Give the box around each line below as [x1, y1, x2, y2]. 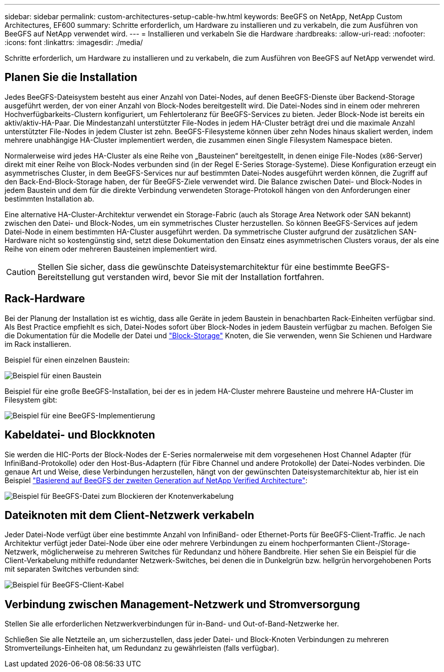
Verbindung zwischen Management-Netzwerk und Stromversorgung [5, 598, 360, 611]
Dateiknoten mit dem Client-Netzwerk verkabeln [5, 508, 255, 522]
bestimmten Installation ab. [5, 194, 95, 203]
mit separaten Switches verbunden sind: [5, 565, 139, 574]
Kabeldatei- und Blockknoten [5, 428, 155, 442]
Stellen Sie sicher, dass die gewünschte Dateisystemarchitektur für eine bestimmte [37, 261, 353, 272]
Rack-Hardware [5, 292, 85, 305]
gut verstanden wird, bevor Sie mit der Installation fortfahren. [92, 271, 325, 282]
